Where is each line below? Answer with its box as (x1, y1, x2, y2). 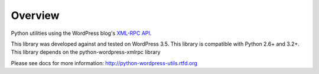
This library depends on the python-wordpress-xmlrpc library (11, 49, 161, 56)
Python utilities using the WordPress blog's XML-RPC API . (11, 30, 152, 37)
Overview (11, 9, 60, 22)
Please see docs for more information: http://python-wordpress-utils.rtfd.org (11, 59, 198, 66)
